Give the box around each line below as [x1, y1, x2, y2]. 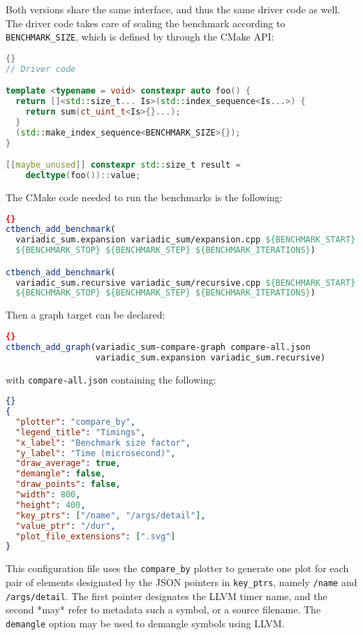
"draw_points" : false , [15, 479, 121, 490]
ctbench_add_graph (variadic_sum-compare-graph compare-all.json [6, 342, 311, 352]
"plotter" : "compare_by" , [15, 416, 136, 427]
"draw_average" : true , [15, 458, 121, 469]
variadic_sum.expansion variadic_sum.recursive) [95, 352, 326, 363]
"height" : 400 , [15, 499, 86, 510]
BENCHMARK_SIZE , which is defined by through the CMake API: [6, 29, 274, 44]
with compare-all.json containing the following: [6, 372, 216, 386]
